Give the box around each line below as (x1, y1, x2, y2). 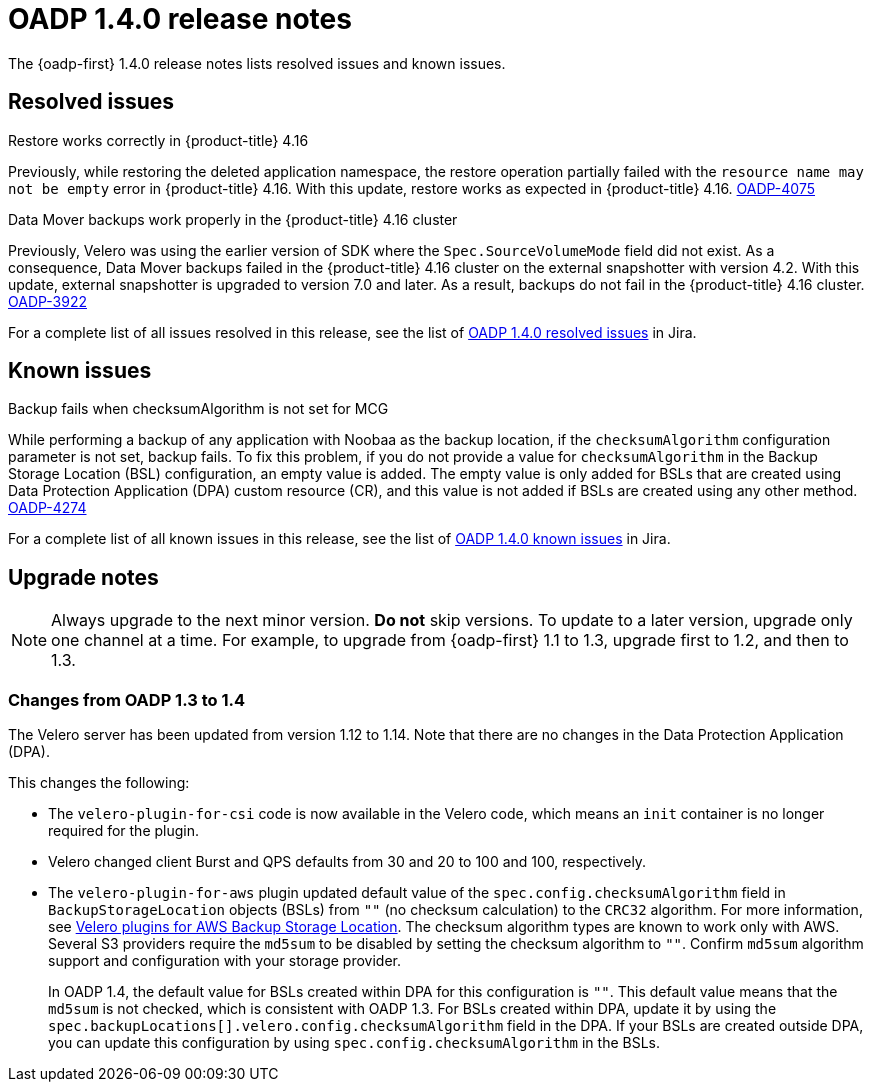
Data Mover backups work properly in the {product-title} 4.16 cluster (8, 210, 458, 228)
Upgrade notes (8, 564, 159, 590)
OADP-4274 (8, 499, 87, 517)
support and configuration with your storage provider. (48, 952, 401, 970)
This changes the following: (8, 774, 190, 792)
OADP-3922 (8, 292, 87, 310)
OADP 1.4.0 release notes (8, 2, 352, 36)
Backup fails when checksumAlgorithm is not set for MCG (8, 400, 389, 418)
